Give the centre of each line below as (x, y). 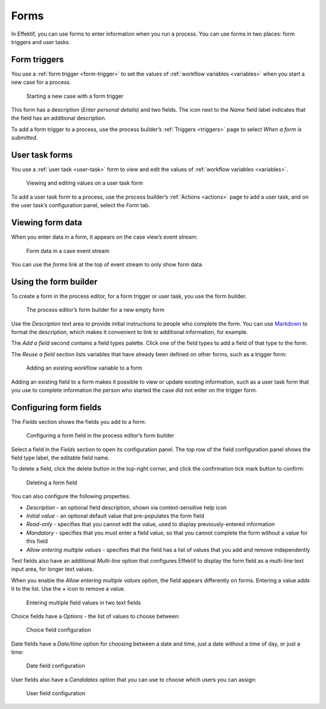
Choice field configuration (59, 630)
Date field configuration (56, 666)
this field (37, 541)
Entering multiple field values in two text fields (84, 602)
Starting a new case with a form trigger (75, 96)
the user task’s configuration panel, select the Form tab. (81, 205)
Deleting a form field (52, 483)
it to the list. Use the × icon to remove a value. (68, 589)
